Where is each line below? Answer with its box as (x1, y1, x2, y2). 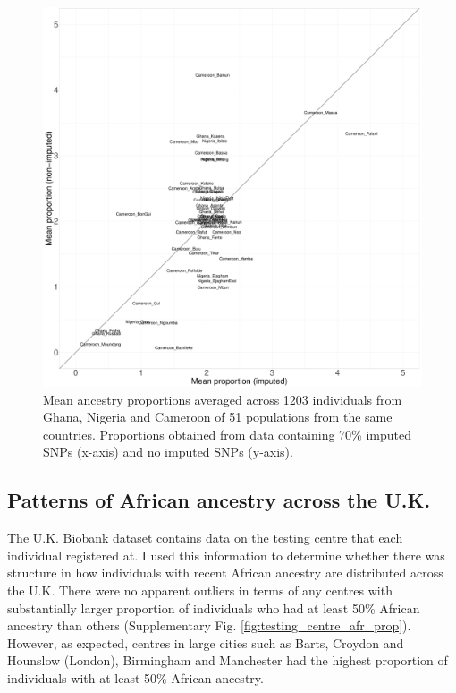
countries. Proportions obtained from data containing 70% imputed (43, 424, 412, 443)
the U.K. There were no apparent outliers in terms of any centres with (7, 580, 393, 599)
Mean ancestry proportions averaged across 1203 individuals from (43, 389, 402, 408)
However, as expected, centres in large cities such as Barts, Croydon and (7, 633, 404, 652)
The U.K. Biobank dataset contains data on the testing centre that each (7, 528, 403, 547)
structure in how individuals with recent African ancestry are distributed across (7, 563, 443, 582)
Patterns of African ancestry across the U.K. (7, 486, 431, 514)
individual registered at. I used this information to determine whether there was (7, 545, 445, 564)
